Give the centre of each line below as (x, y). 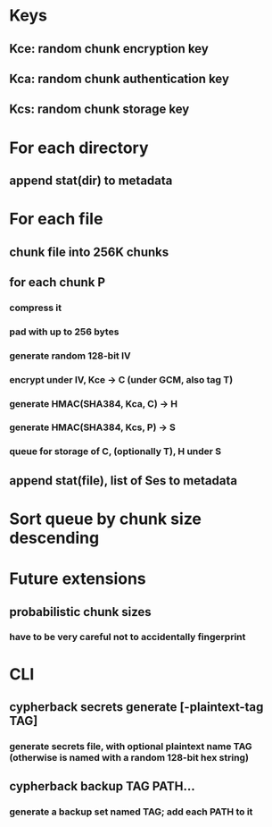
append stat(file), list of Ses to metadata (124, 481)
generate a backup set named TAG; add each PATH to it (131, 812)
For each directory (79, 148)
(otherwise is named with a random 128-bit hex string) (129, 757)
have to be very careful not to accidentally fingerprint (128, 637)
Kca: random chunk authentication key (120, 78)
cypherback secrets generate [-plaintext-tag (136, 707)
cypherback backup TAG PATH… (103, 786)
